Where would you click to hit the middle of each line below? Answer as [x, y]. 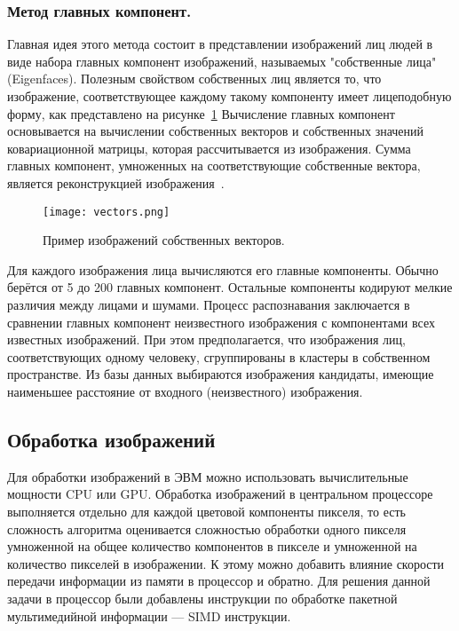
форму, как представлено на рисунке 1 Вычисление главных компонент [201, 113]
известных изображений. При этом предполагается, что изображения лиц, [206, 339]
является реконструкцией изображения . [116, 182]
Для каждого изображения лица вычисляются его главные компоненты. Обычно [223, 269]
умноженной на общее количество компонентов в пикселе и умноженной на [212, 546]
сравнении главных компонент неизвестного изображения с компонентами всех [221, 322]
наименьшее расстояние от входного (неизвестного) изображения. [185, 391]
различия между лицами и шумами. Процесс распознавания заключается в [209, 304]
